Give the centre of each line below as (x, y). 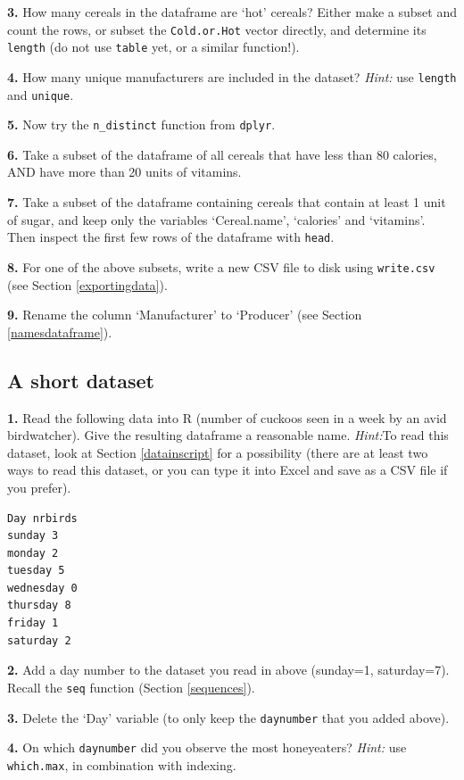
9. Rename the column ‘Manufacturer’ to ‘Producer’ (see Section (185, 315)
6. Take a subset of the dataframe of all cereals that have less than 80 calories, (222, 154)
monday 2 (33, 553)
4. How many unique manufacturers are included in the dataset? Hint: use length (232, 76)
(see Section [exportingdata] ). (87, 284)
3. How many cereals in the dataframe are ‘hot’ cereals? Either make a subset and (232, 12)
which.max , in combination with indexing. (122, 764)
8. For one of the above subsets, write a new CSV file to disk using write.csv (221, 266)
